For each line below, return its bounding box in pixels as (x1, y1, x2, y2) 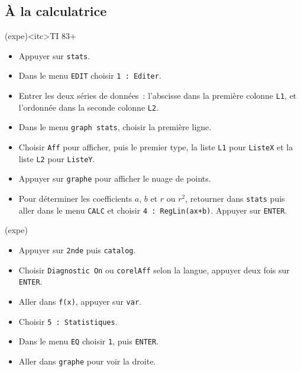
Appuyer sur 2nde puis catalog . (18, 243, 136, 256)
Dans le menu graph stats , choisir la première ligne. (18, 121, 212, 133)
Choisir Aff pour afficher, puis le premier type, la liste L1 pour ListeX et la (18, 141, 293, 153)
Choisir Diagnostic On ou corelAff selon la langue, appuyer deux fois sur (18, 263, 290, 276)
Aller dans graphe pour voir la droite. (18, 354, 156, 367)
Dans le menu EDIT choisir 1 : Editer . (18, 69, 161, 82)
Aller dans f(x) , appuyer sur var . (18, 295, 141, 307)
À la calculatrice (5, 2, 107, 20)
